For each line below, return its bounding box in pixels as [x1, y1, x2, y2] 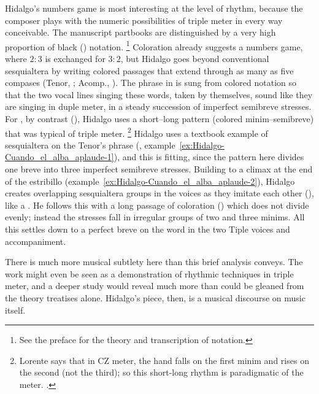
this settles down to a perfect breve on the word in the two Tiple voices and [5, 223, 290, 235]
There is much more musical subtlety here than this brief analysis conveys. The [5, 255, 303, 268]
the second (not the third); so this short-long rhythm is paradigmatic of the [19, 366, 304, 379]
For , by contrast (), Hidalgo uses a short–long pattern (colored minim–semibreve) [5, 112, 314, 125]
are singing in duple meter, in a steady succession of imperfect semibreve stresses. [5, 100, 312, 113]
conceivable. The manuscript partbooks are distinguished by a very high [5, 26, 276, 39]
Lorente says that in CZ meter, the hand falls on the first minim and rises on [19, 353, 309, 366]
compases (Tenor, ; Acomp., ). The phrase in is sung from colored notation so [5, 76, 297, 89]
